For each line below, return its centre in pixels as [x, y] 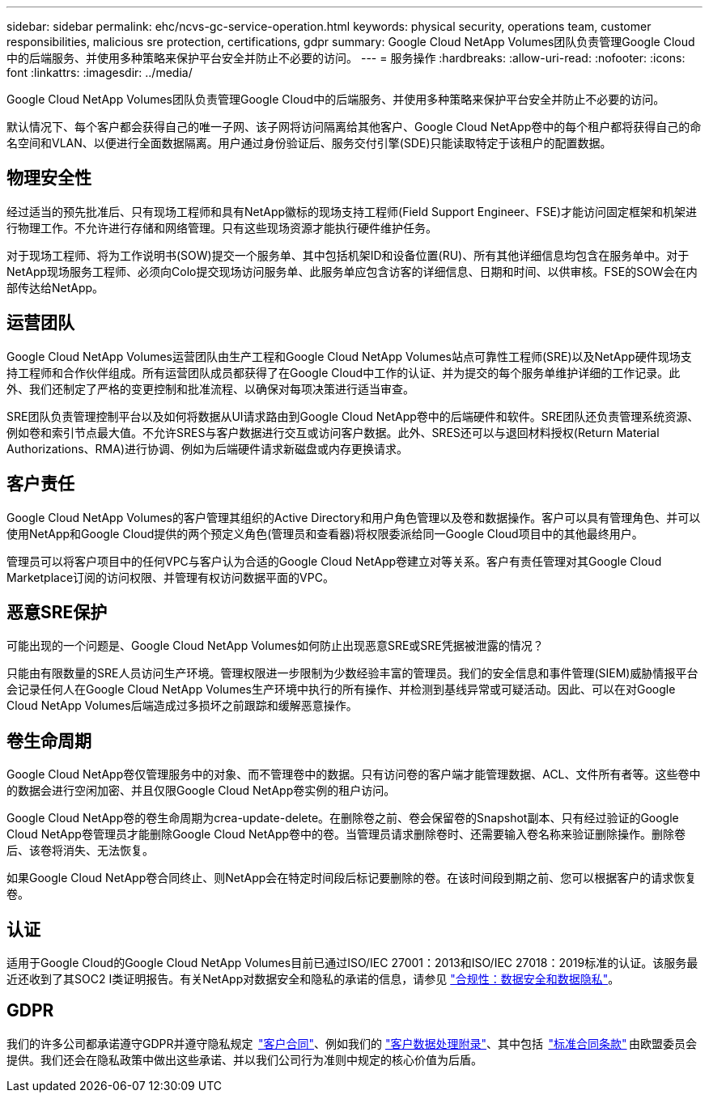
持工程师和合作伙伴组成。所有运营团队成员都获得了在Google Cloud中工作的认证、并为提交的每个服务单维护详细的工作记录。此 [344, 372]
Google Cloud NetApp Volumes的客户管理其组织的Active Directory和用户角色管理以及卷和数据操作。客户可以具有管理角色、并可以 [354, 517]
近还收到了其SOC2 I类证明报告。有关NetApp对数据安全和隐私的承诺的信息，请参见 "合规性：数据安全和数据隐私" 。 [313, 979]
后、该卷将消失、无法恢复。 [80, 851]
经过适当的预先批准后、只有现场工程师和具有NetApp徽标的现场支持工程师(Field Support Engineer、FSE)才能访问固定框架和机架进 [352, 211]
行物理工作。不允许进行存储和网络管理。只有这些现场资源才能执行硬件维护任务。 [222, 227]
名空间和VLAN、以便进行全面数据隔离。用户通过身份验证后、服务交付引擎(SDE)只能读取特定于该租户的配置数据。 [309, 143]
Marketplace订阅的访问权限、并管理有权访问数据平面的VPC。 [170, 577]
